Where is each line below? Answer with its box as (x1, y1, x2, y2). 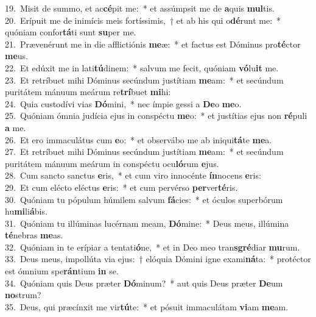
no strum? (5, 288, 41, 301)
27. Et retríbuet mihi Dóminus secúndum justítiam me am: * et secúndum (5, 145, 284, 158)
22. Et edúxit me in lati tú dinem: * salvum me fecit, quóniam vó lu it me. (5, 61, 279, 74)
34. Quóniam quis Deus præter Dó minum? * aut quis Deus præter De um (5, 276, 283, 289)
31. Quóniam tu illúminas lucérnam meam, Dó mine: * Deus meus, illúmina (5, 216, 289, 229)
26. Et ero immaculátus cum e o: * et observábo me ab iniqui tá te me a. (5, 133, 272, 146)
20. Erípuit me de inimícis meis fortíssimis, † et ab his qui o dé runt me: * (5, 13, 281, 26)
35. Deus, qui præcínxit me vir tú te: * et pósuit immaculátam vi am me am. (5, 300, 289, 313)
